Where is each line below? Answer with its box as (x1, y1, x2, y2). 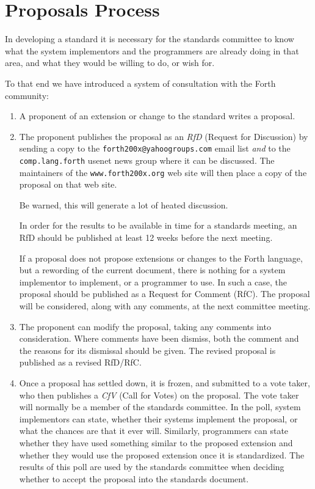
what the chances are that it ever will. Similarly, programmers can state (19, 424, 289, 437)
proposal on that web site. (19, 178, 117, 191)
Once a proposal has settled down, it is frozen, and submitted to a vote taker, (19, 376, 310, 389)
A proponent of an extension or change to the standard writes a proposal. (19, 109, 295, 122)
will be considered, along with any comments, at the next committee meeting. (19, 300, 311, 312)
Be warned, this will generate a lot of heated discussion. (19, 198, 228, 211)
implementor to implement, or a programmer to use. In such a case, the (19, 275, 288, 288)
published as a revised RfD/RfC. (19, 356, 142, 369)
